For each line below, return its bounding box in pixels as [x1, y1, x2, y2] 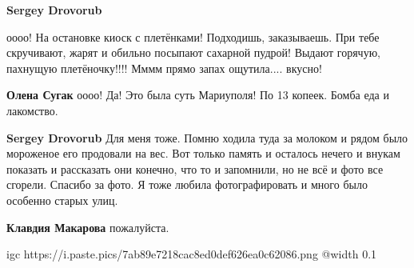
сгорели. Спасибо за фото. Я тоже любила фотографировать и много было [6, 176, 368, 193]
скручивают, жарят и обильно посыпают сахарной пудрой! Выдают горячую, [6, 44, 380, 61]
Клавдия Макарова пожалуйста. [6, 218, 169, 235]
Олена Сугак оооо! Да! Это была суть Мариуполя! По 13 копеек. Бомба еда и [6, 86, 389, 103]
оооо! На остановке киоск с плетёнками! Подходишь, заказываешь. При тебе [6, 28, 380, 45]
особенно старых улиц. [6, 191, 118, 208]
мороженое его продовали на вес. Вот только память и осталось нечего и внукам [6, 145, 400, 162]
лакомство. [6, 102, 58, 118]
